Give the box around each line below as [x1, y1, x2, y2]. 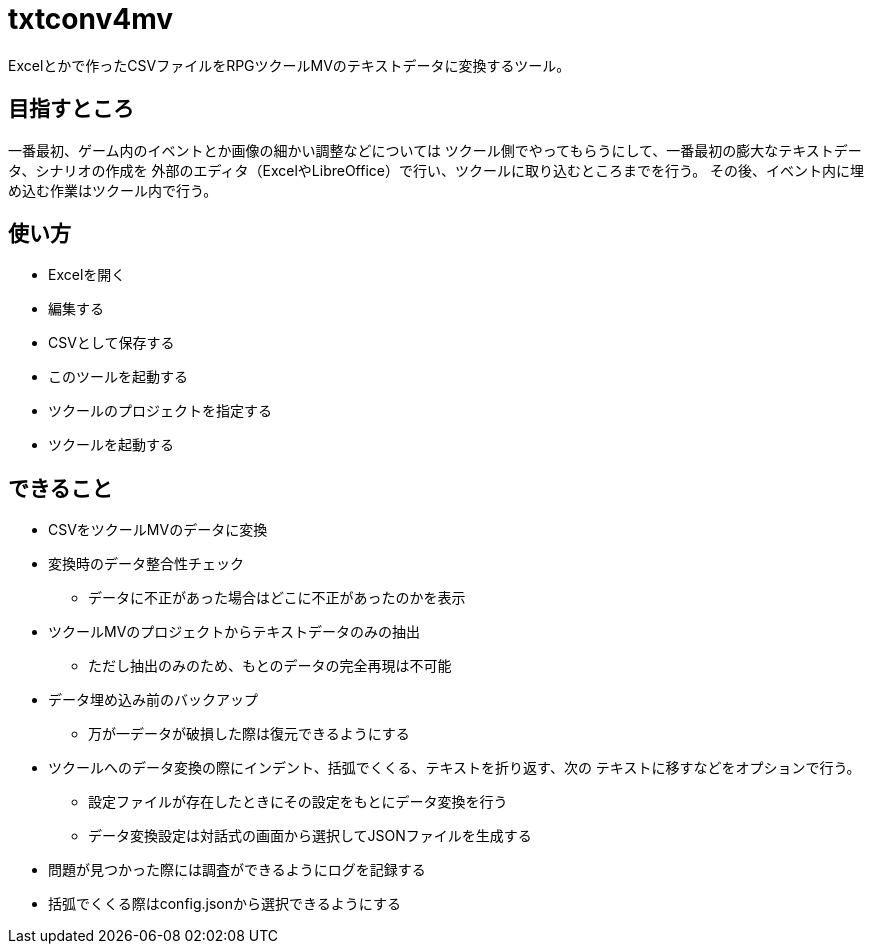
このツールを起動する [48, 368, 188, 386]
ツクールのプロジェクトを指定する [48, 402, 272, 420]
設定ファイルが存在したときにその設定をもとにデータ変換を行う [88, 793, 508, 811]
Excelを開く [48, 266, 126, 284]
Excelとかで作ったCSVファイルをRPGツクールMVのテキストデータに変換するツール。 [8, 56, 571, 74]
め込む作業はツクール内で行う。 [8, 181, 218, 199]
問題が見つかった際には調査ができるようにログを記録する [48, 861, 426, 879]
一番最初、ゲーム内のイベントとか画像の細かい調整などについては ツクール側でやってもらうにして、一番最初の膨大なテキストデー [8, 141, 862, 159]
